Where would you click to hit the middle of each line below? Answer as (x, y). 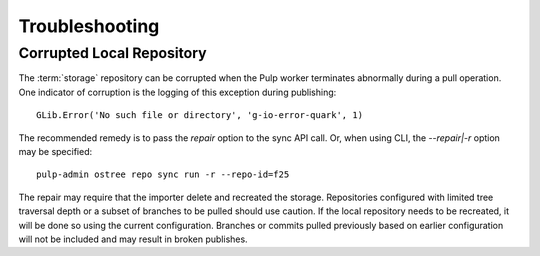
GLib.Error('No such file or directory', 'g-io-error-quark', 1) (200, 115)
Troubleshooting (89, 26)
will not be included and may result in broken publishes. (133, 239)
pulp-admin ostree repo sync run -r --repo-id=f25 (163, 174)
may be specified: (55, 151)
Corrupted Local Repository (112, 53)
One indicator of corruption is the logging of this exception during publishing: (177, 92)
